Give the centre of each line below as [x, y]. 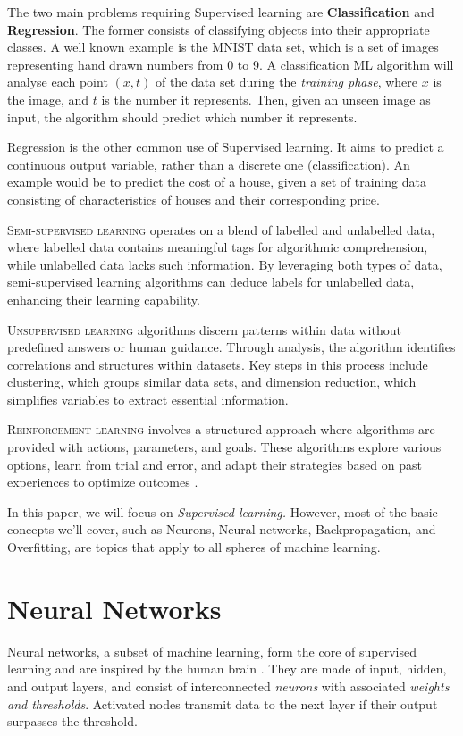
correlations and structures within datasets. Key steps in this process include [218, 364]
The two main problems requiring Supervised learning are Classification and [221, 12]
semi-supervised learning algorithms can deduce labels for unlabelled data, [211, 282]
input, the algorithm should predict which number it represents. [182, 117]
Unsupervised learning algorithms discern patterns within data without [204, 329]
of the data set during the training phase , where [286, 82]
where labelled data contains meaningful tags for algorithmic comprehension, [218, 247]
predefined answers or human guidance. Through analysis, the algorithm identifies [231, 347]
